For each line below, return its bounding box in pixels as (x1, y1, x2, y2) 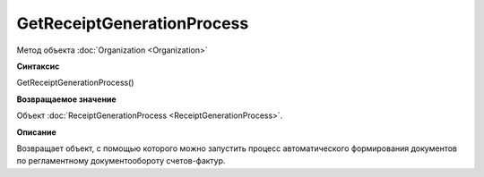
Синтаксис (16, 61, 60, 72)
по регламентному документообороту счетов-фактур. (16, 156, 226, 166)
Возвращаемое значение (16, 94, 117, 105)
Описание (16, 126, 57, 138)
